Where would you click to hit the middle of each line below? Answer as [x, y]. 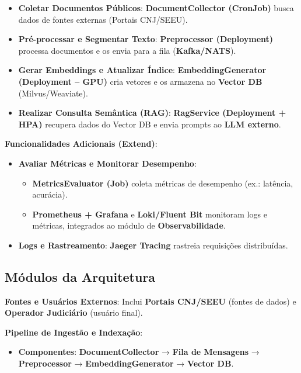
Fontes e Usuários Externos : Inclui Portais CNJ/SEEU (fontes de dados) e [150, 301]
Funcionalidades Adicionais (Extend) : [81, 144]
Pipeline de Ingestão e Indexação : [74, 332]
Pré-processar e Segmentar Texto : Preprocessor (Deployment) [146, 39]
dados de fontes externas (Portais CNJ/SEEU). [103, 19]
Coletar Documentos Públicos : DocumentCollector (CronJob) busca [156, 8]
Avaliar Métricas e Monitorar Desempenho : [107, 163]
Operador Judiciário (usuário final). [74, 312]
